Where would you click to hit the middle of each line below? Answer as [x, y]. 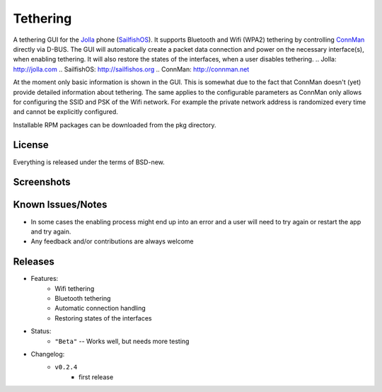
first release [96, 377]
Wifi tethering [75, 288]
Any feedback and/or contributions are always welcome [112, 241]
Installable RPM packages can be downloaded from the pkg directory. [115, 125]
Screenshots [42, 182]
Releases [34, 262]
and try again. [51, 231]
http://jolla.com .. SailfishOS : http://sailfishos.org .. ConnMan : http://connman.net [131, 69]
